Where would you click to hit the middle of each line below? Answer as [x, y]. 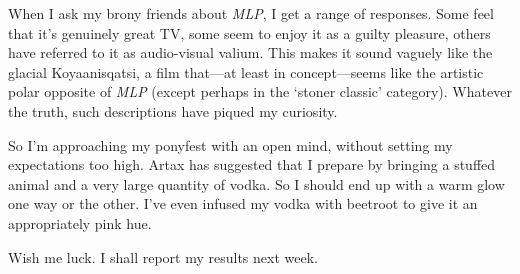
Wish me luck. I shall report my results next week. [163, 256]
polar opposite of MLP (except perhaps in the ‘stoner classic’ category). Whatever [260, 91]
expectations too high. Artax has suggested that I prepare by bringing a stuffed [252, 164]
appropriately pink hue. [80, 222]
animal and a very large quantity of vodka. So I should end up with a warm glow [256, 183]
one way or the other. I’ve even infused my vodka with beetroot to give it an [243, 203]
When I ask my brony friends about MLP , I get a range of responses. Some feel [251, 13]
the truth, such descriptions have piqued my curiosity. [173, 110]
